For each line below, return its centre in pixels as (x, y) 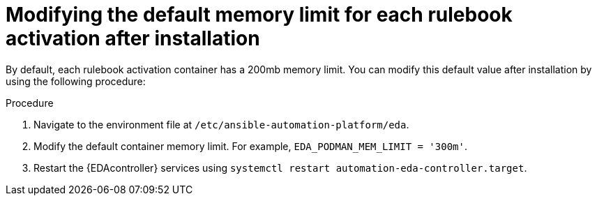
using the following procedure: (76, 81)
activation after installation (133, 38)
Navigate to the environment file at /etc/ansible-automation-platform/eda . (221, 124)
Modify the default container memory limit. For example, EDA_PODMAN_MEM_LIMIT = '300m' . (250, 146)
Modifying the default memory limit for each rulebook (259, 15)
